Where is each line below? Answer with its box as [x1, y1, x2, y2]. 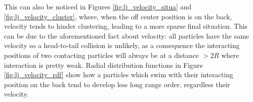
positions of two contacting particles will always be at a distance [4, 50, 199, 60]
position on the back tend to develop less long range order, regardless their [4, 79, 230, 89]
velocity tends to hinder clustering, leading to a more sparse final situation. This [4, 21, 248, 31]
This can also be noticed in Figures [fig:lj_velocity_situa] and [4, 1, 192, 11]
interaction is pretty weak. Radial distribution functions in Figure [4, 59, 203, 70]
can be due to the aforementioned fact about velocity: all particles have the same [4, 30, 250, 41]
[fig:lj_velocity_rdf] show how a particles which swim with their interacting [4, 69, 233, 80]
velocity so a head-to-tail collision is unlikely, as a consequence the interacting [4, 40, 240, 51]
